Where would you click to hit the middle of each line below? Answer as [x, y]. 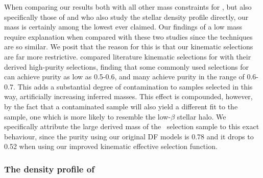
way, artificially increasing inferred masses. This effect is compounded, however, [128, 96]
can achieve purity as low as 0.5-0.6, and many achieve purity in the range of [124, 77]
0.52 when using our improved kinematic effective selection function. [111, 146]
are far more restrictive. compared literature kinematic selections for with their [128, 56]
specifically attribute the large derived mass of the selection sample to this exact [132, 126]
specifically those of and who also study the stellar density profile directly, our [126, 17]
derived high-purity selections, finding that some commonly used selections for [126, 66]
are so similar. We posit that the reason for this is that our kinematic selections [129, 47]
